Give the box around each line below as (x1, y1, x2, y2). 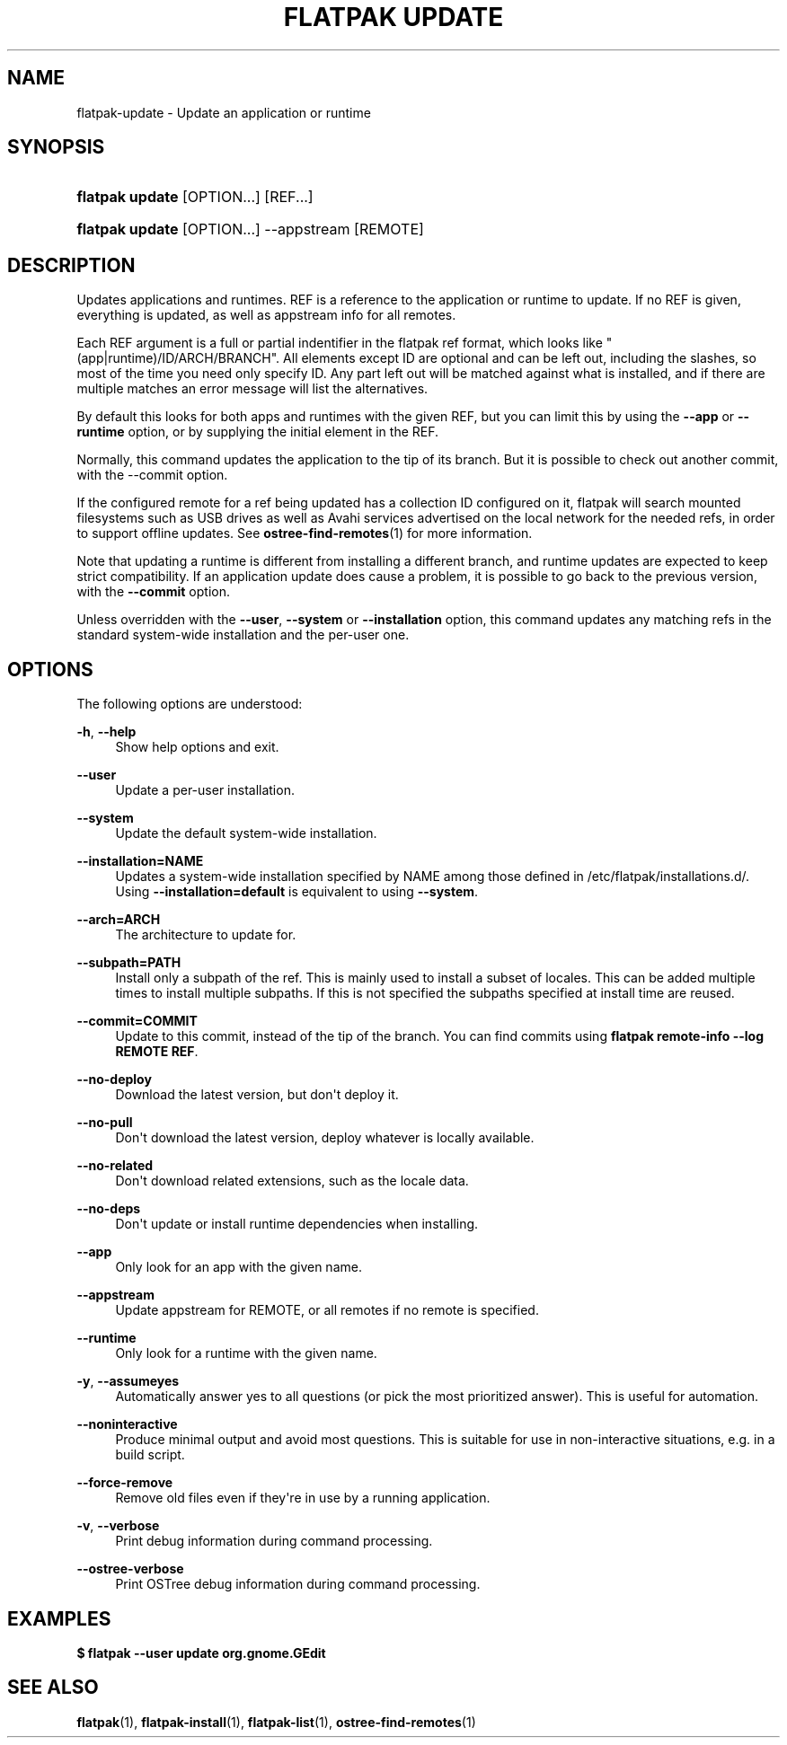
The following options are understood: (76, 696, 303, 712)
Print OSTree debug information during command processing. (115, 1576, 481, 1592)
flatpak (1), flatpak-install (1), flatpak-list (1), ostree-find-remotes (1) (76, 1714, 476, 1730)
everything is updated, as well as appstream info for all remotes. (76, 307, 456, 323)
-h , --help (76, 724, 137, 740)
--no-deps (76, 1201, 141, 1217)
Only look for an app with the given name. (115, 1259, 362, 1275)
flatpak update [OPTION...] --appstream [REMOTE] (76, 220, 424, 239)
